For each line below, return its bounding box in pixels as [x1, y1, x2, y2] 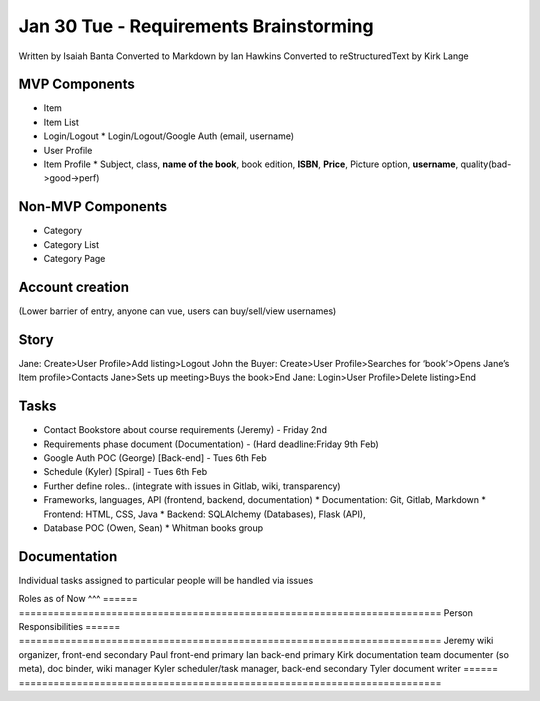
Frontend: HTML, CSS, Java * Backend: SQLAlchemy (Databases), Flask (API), [43, 508, 366, 520]
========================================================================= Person [18, 606, 474, 619]
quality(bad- [460, 158, 512, 170]
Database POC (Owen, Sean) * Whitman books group [43, 521, 264, 534]
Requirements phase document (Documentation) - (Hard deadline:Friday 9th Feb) [43, 438, 379, 450]
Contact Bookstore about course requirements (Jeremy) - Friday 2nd [43, 424, 327, 436]
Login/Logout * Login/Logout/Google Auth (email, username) [43, 130, 295, 142]
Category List [43, 238, 100, 250]
